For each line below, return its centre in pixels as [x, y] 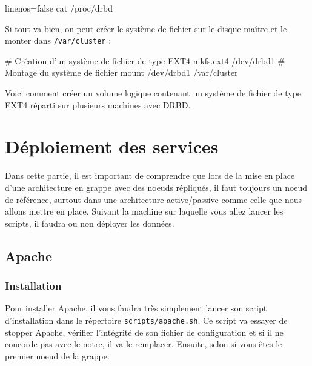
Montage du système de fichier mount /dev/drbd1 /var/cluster [121, 72]
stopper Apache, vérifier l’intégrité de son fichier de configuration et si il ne [144, 332]
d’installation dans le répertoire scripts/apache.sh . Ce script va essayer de [146, 320]
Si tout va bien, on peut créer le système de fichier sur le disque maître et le [146, 28]
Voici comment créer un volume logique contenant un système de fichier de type [153, 93]
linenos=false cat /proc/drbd [59, 8]
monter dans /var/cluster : [58, 40]
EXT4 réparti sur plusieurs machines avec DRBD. [98, 105]
